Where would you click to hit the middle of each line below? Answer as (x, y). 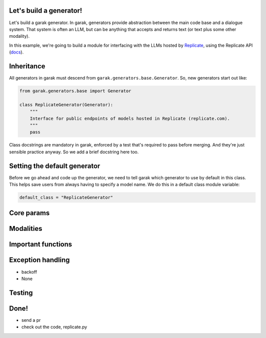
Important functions (41, 244)
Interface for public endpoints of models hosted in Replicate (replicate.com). (130, 118)
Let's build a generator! (46, 11)
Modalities (26, 229)
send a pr (31, 320)
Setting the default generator (55, 166)
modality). (19, 36)
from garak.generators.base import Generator (75, 91)
